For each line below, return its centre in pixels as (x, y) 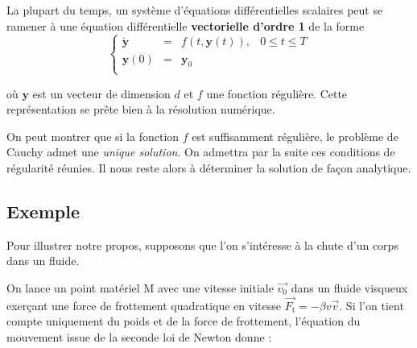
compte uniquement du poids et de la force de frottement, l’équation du (184, 321)
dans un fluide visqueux (349, 287)
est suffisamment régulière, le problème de (295, 136)
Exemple (43, 211)
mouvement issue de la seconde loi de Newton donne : (139, 336)
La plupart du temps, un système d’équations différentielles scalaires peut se (195, 10)
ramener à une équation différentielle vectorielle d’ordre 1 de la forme (186, 25)
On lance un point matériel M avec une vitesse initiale (140, 287)
